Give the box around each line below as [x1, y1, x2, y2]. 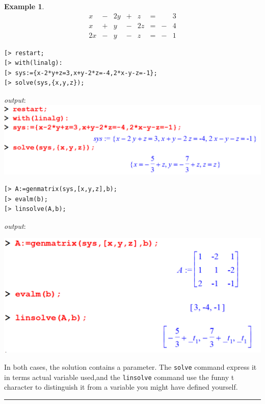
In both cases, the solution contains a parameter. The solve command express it [4, 362, 257, 372]
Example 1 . [4, 1, 44, 11]
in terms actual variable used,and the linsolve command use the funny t [4, 371, 234, 382]
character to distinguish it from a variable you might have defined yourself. [4, 382, 238, 392]
